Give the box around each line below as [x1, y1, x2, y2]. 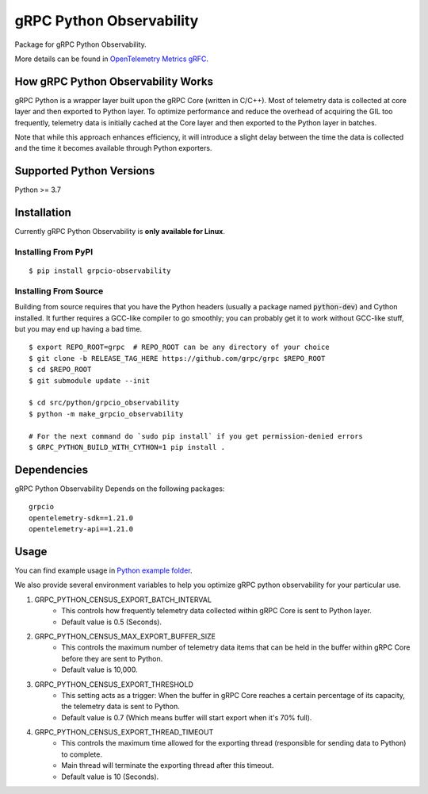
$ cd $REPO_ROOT [29, 365, 92, 374]
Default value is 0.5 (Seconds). [61, 617, 162, 627]
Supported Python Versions [14, 164, 155, 178]
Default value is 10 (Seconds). [61, 772, 159, 781]
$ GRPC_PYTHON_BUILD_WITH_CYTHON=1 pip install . [29, 443, 226, 451]
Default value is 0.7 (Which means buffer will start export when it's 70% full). [61, 712, 312, 722]
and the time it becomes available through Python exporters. [14, 144, 212, 153]
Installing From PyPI [14, 246, 94, 257]
